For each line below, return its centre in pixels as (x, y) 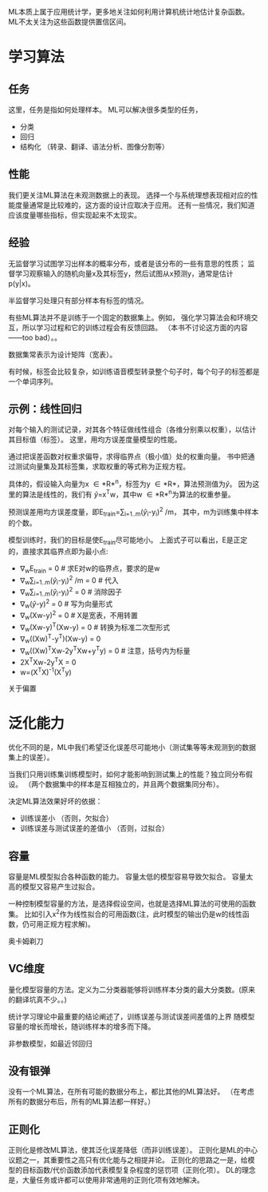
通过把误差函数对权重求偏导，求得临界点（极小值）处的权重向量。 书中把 (128, 456)
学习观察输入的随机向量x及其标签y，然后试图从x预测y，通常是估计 (124, 273)
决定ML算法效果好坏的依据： (55, 801)
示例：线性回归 (45, 409)
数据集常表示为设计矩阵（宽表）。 (63, 354)
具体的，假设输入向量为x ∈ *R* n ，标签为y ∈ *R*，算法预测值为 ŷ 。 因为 (130, 484)
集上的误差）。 (31, 757)
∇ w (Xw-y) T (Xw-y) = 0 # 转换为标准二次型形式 (95, 627)
